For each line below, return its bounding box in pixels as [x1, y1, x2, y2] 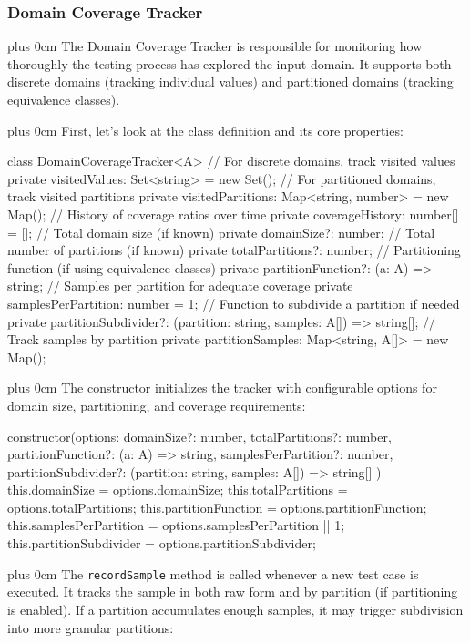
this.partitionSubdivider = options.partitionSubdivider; [7, 534, 316, 553]
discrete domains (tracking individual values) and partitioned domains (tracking [7, 72, 454, 91]
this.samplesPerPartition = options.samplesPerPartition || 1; [7, 515, 345, 535]
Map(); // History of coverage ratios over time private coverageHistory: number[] [7, 204, 459, 223]
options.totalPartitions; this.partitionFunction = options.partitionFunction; [7, 497, 427, 516]
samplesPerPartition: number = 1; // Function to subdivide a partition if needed [7, 293, 460, 312]
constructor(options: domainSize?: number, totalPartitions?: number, [7, 426, 392, 445]
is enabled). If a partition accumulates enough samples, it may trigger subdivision [7, 599, 464, 618]
